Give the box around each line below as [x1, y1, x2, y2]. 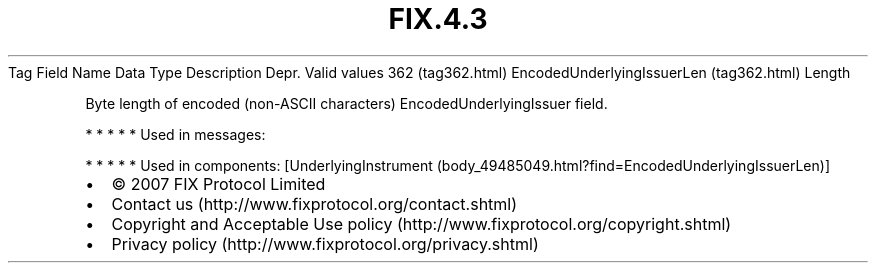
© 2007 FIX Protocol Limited [111, 173, 326, 194]
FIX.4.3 [388, 2, 488, 36]
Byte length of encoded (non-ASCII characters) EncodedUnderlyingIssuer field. [85, 94, 608, 112]
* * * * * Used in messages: [85, 125, 266, 143]
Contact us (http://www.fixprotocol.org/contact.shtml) [111, 193, 518, 214]
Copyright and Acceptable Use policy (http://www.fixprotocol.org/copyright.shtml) [111, 213, 732, 234]
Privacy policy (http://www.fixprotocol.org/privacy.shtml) [111, 233, 539, 254]
